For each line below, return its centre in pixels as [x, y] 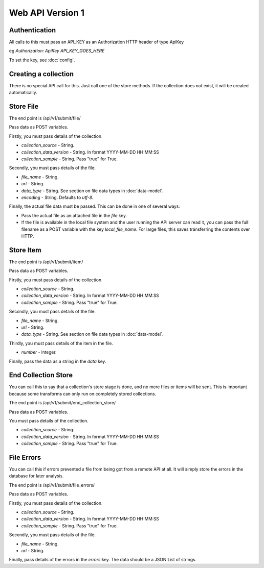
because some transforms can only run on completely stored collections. [83, 394]
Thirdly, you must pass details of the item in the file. [61, 343]
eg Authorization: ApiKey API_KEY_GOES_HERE [57, 51]
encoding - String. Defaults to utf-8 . [57, 197]
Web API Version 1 [47, 13]
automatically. [23, 93]
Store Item [25, 250]
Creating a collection [42, 74]
